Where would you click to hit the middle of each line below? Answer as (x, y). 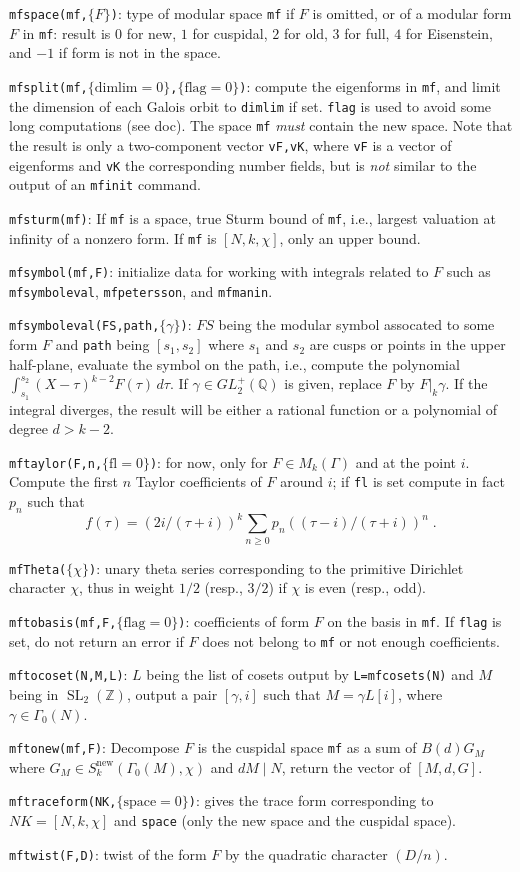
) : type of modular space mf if (202, 13)
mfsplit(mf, (48, 87)
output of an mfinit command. (105, 184)
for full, (367, 32)
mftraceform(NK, (63, 802)
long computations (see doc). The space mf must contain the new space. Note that (261, 125)
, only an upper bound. (350, 237)
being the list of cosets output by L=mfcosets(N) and (310, 674)
